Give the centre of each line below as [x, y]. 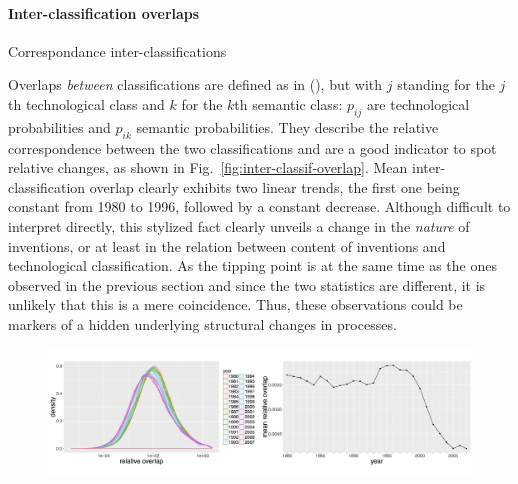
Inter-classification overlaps [104, 12]
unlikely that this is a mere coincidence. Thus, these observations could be [235, 304]
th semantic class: [288, 103]
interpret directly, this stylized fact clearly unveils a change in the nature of [239, 225]
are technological [418, 103]
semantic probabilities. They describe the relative [287, 126]
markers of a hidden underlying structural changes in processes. [202, 323]
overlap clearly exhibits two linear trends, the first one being [274, 186]
